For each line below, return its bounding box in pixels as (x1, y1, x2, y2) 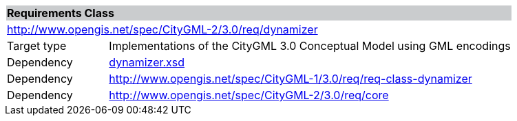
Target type (7, 39, 67, 53)
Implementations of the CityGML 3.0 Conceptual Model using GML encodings (109, 39, 511, 53)
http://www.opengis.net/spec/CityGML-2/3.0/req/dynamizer (7, 23, 318, 36)
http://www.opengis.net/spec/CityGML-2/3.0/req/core (109, 88, 389, 102)
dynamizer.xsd (109, 55, 185, 69)
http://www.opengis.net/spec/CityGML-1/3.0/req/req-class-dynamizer (109, 72, 472, 85)
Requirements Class (7, 6, 114, 20)
